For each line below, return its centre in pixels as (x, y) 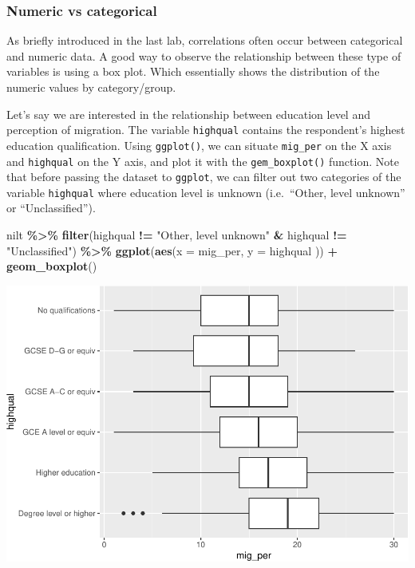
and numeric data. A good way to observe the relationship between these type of (204, 55)
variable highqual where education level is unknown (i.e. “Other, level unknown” (206, 192)
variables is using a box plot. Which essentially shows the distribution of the (193, 71)
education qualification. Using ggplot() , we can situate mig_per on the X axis (199, 145)
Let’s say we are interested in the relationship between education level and (188, 114)
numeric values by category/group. (91, 87)
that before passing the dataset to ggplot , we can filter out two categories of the (204, 177)
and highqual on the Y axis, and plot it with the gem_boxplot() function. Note (203, 161)
